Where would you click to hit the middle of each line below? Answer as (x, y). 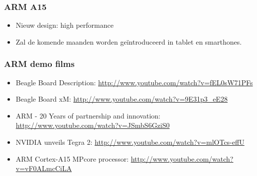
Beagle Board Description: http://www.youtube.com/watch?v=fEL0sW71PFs (134, 82)
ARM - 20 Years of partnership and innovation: (88, 115)
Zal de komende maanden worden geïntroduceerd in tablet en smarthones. (129, 41)
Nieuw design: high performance (64, 25)
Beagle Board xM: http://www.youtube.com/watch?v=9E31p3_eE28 (122, 99)
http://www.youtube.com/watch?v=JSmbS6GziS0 (93, 125)
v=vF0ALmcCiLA (44, 168)
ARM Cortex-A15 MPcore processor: (72, 158)
